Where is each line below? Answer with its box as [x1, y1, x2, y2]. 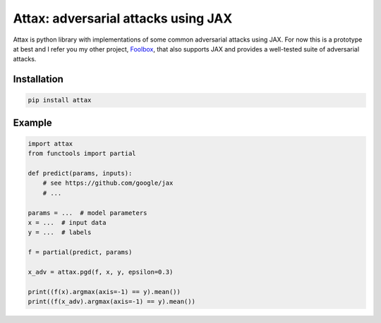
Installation [13, 73, 64, 85]
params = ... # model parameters [28, 209, 147, 217]
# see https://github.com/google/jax [42, 179, 174, 187]
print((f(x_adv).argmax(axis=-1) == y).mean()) [28, 298, 195, 306]
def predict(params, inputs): [28, 169, 133, 178]
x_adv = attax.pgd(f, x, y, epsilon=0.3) [28, 268, 174, 276]
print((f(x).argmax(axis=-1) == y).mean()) [28, 288, 181, 295]
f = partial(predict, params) [28, 248, 133, 257]
